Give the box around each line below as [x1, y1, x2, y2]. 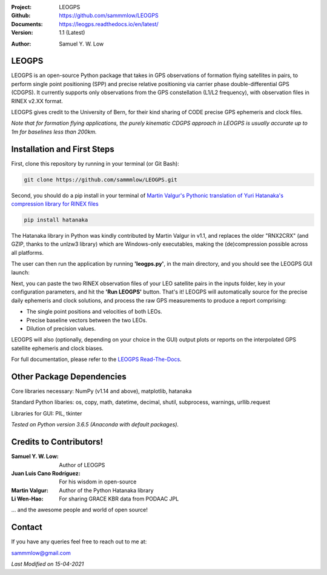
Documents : [11, 20, 44, 27]
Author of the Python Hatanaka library [59, 486, 154, 494]
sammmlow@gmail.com [11, 549, 71, 556]
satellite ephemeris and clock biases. [11, 345, 104, 352]
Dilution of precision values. [26, 324, 96, 332]
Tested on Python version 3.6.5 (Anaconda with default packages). [11, 421, 179, 428]
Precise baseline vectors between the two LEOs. [26, 316, 148, 324]
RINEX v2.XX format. [11, 97, 64, 104]
